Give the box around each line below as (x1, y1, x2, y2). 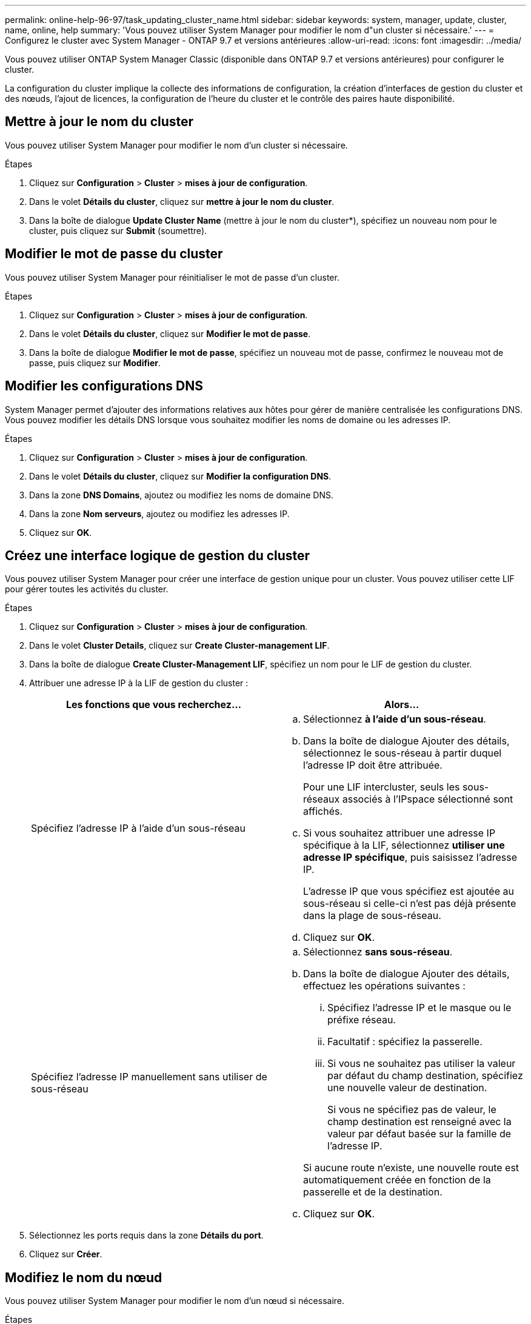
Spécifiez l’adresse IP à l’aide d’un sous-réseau (31, 822, 245, 835)
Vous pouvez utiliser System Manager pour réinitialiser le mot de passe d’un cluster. (5, 272, 339, 283)
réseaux (303, 793, 340, 806)
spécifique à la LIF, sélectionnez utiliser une (303, 839, 505, 852)
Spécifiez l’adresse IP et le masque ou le (327, 1001, 512, 1014)
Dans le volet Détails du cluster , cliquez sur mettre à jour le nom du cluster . (29, 196, 335, 207)
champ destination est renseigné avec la (327, 1115, 512, 1128)
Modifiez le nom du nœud (5, 1269, 162, 1285)
